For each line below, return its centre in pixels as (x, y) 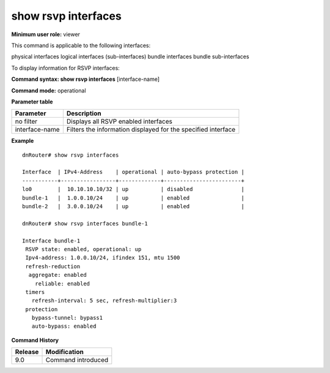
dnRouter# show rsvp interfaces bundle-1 (85, 223)
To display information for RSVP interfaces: (66, 68)
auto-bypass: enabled (64, 326)
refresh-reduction (53, 266)
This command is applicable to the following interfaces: (81, 45)
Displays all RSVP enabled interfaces (119, 121)
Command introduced (77, 360)
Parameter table (32, 102)
